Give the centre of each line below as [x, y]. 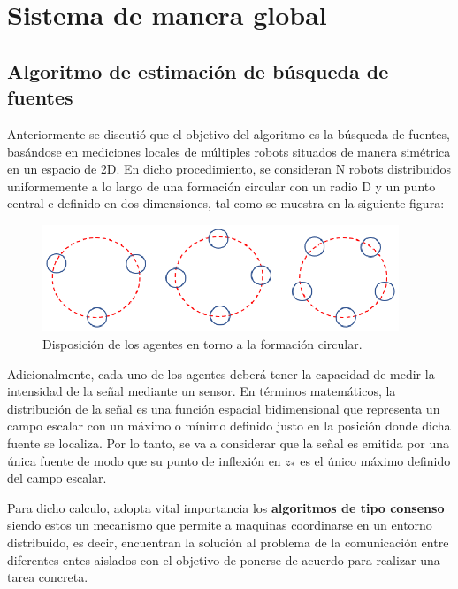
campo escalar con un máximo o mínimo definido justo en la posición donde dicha [229, 426]
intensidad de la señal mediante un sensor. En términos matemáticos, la [202, 391]
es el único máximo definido [375, 460]
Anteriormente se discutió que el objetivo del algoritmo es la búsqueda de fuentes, [229, 133]
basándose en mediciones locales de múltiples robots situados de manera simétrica [229, 151]
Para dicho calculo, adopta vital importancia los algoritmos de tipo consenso [226, 507]
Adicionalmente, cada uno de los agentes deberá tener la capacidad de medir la [221, 373]
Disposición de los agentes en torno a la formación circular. [202, 344]
